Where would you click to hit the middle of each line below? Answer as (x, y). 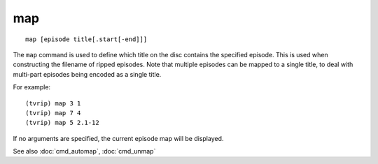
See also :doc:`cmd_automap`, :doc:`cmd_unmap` (84, 151)
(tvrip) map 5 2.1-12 (62, 123)
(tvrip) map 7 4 (53, 113)
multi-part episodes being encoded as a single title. (87, 74)
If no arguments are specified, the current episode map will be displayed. (118, 138)
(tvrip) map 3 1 (53, 103)
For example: (32, 87)
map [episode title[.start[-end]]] (86, 39)
